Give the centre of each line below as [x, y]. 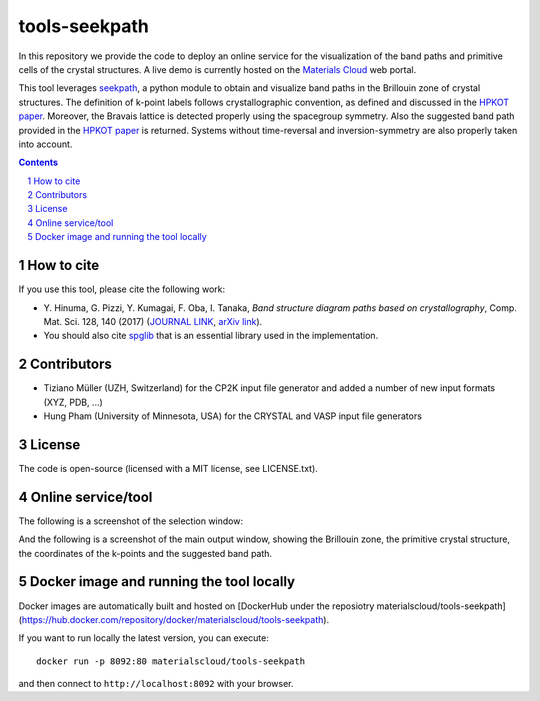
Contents [38, 162]
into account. [45, 144]
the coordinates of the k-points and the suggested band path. [145, 553]
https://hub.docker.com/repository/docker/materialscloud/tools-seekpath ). [175, 619]
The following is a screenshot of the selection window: [131, 521]
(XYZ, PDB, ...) [73, 402]
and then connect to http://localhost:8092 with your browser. [156, 684]
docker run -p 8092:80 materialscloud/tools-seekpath [170, 661]
